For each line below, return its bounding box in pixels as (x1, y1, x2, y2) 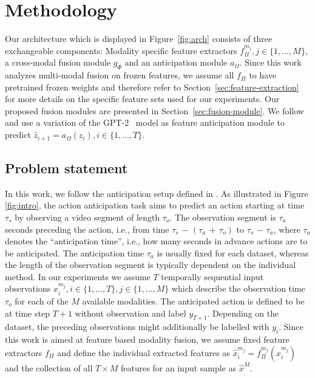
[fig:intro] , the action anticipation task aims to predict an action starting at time (5, 199, 305, 211)
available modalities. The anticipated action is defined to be (82, 294, 305, 307)
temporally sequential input (161, 270, 264, 283)
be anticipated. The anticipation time (5, 246, 144, 259)
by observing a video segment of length (15, 210, 160, 223)
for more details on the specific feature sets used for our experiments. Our (5, 92, 280, 105)
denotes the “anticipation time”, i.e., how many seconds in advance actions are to (5, 235, 308, 247)
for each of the (15, 294, 69, 307)
